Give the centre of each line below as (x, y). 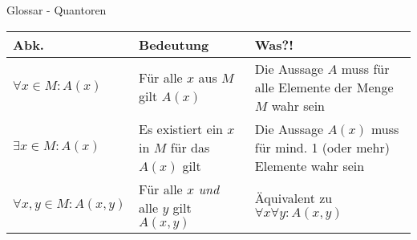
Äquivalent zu (294, 198)
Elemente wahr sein (310, 165)
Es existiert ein (181, 128)
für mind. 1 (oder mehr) (322, 147)
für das (190, 147)
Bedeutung (174, 44)
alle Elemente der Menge (324, 87)
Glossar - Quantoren (57, 10)
